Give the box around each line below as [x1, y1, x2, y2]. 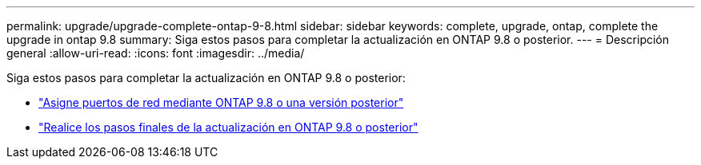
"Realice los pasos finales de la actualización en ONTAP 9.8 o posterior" [38, 120, 419, 134]
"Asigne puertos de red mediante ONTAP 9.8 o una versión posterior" [38, 96, 404, 109]
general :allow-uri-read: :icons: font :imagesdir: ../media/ [6, 46, 305, 60]
